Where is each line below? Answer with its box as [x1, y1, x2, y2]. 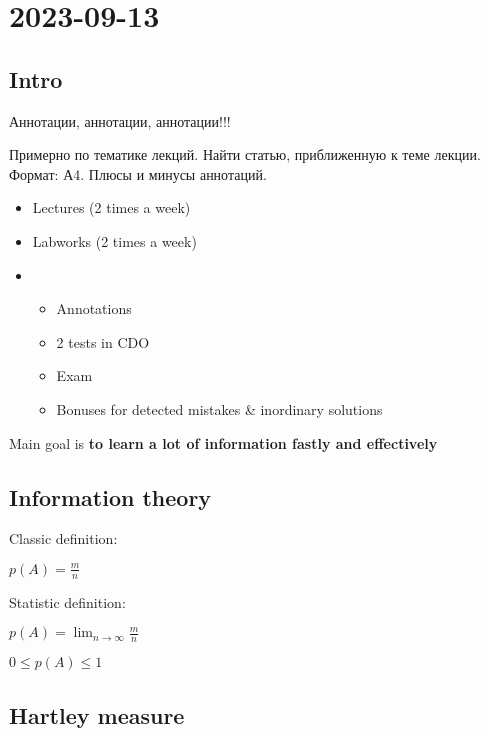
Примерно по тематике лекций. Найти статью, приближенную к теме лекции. [9, 144, 481, 165]
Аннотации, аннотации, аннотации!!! [9, 110, 231, 131]
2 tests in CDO [56, 331, 150, 352]
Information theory [9, 481, 212, 512]
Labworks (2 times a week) [32, 230, 197, 251]
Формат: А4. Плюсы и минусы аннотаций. [9, 163, 267, 184]
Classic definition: [9, 528, 118, 549]
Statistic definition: [9, 591, 126, 612]
